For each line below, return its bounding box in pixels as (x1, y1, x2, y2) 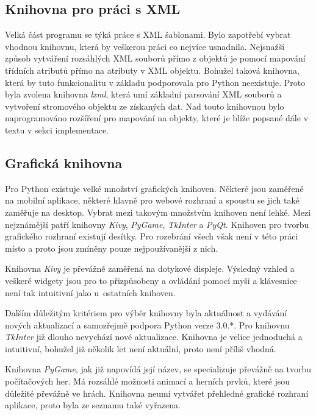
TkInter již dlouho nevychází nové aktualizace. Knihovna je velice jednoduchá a (5, 330, 303, 343)
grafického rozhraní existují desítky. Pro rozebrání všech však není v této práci (5, 230, 298, 243)
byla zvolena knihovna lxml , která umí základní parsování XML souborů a (5, 88, 282, 101)
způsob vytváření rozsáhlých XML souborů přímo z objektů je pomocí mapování (5, 52, 306, 65)
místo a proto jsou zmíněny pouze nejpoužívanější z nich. (5, 241, 218, 254)
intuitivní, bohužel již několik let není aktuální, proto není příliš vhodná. (5, 342, 276, 355)
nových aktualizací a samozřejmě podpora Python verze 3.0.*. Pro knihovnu (5, 318, 290, 331)
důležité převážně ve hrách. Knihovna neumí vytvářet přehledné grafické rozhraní (5, 386, 309, 399)
